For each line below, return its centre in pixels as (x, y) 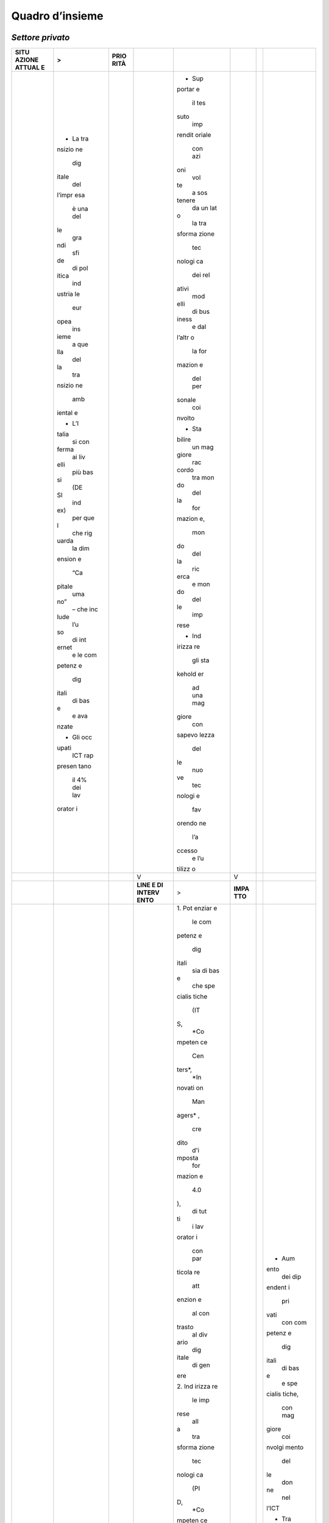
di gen (201, 1365)
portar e (189, 90)
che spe (204, 986)
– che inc (85, 609)
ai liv (79, 457)
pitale (65, 587)
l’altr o (186, 337)
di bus (201, 312)
